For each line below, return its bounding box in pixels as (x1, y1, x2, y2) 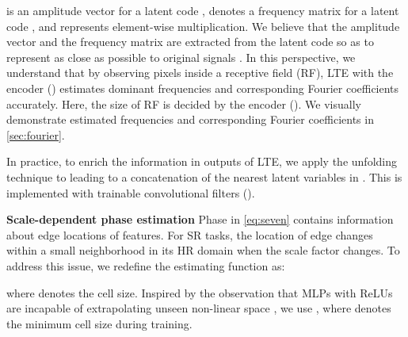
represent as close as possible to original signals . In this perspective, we (6, 48, 356, 65)
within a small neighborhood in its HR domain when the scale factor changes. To (6, 242, 400, 258)
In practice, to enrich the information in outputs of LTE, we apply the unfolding (6, 153, 397, 170)
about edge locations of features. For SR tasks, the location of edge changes (6, 226, 373, 243)
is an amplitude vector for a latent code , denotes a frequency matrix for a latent (6, 2, 399, 18)
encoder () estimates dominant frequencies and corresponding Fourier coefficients (6, 79, 399, 96)
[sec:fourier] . (6, 126, 65, 143)
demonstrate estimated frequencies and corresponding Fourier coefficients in (6, 111, 374, 128)
